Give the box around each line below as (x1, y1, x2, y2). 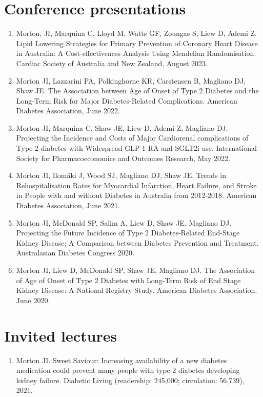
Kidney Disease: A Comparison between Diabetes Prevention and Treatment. (16, 237, 259, 248)
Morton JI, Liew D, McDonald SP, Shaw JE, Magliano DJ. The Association (16, 265, 255, 275)
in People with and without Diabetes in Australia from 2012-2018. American (16, 190, 257, 201)
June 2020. (16, 294, 50, 305)
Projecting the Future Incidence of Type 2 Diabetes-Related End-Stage (16, 227, 240, 238)
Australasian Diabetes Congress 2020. (16, 247, 134, 258)
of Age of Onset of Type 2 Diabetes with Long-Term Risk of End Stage (16, 274, 241, 285)
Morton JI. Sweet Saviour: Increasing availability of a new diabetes (16, 354, 227, 365)
